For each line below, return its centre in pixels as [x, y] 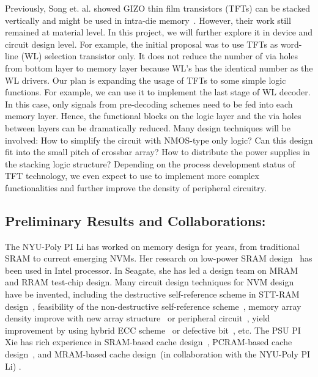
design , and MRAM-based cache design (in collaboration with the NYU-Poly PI [158, 354]
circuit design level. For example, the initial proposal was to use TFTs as [142, 44]
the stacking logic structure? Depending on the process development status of [150, 163]
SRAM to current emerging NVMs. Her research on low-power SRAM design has [159, 258]
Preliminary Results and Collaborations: [135, 220]
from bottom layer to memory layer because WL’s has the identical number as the [159, 68]
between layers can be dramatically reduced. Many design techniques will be [148, 127]
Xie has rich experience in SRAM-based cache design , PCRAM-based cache [149, 342]
